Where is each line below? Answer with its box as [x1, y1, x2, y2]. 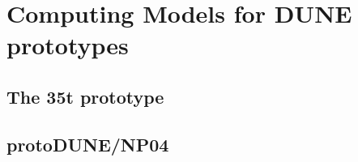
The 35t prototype [6, 83, 164, 109]
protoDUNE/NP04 [6, 131, 169, 156]
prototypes [6, 28, 129, 62]
